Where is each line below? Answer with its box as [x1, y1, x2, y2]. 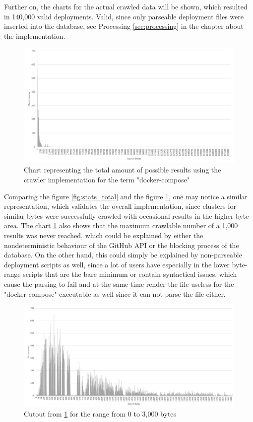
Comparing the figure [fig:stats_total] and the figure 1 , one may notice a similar [4, 191, 248, 201]
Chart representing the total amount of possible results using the [24, 165, 221, 175]
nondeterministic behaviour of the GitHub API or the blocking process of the [4, 240, 239, 250]
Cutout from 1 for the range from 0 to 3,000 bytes [24, 409, 177, 419]
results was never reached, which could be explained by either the [4, 230, 203, 241]
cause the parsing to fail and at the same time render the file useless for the [4, 278, 234, 289]
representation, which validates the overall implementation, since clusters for [4, 201, 237, 211]
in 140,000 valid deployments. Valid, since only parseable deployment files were [4, 11, 244, 21]
